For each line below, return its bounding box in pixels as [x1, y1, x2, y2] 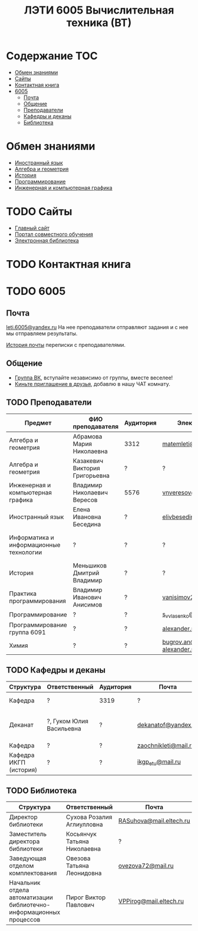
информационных [9, 908, 61, 916]
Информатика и [9, 533, 54, 542]
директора [9, 837, 40, 845]
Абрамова [72, 432, 103, 440]
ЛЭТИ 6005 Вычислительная [24, 4, 174, 17]
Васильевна [47, 724, 81, 732]
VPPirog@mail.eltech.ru [118, 897, 184, 906]
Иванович [72, 593, 101, 601]
